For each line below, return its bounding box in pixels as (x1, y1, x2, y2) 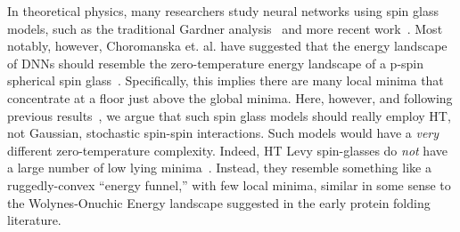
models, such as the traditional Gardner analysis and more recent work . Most (7, 19, 443, 37)
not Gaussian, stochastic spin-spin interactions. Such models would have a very (7, 124, 439, 142)
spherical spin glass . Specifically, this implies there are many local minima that (7, 71, 444, 90)
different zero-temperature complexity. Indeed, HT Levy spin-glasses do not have (7, 140, 448, 159)
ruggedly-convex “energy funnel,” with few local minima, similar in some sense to (7, 175, 451, 194)
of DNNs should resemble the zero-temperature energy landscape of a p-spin (7, 53, 424, 72)
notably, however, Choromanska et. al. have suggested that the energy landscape (7, 36, 448, 55)
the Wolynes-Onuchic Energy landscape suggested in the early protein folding (7, 193, 431, 212)
